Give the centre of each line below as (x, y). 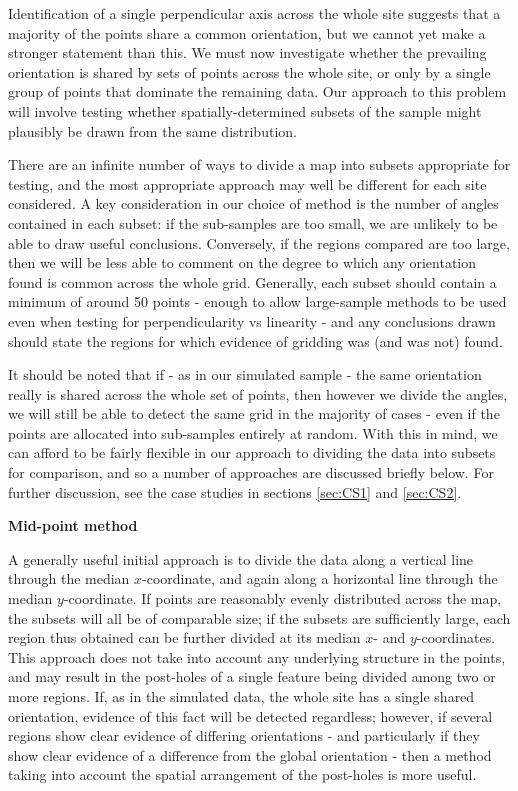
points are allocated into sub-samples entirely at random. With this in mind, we (253, 432)
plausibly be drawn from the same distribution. (152, 130)
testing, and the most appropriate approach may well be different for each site (247, 183)
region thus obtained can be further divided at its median (184, 637)
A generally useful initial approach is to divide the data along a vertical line (241, 558)
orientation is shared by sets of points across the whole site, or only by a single (249, 71)
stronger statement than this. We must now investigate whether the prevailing (247, 52)
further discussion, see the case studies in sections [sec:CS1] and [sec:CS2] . (235, 491)
